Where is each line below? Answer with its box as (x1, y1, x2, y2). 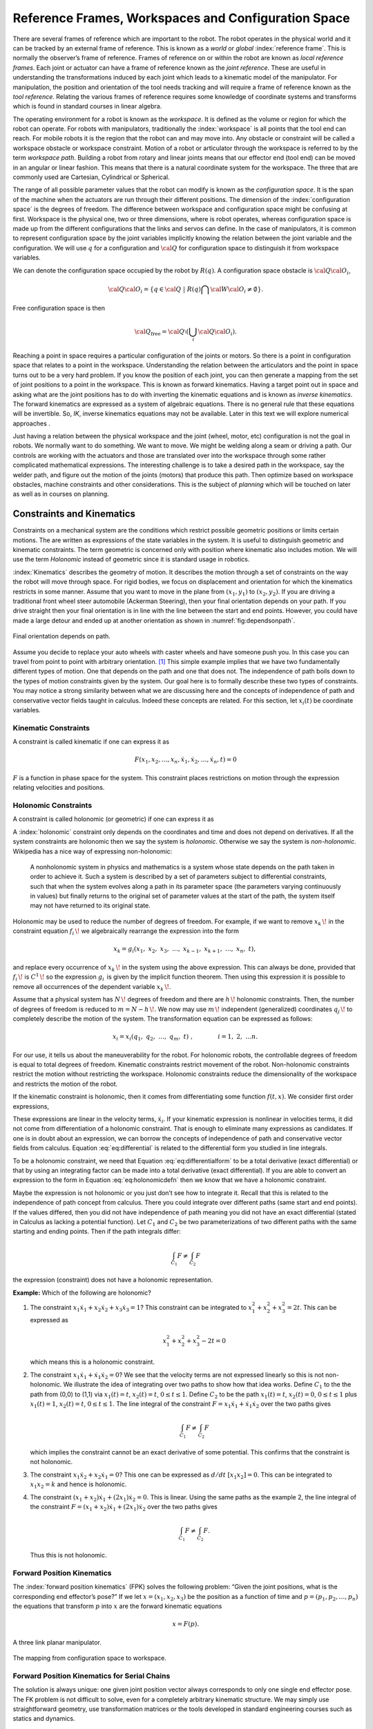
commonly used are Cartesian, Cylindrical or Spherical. (12, 173, 170, 181)
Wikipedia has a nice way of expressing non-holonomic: (12, 847, 173, 856)
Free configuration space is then (12, 304, 106, 313)
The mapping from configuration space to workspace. (12, 1654, 167, 1662)
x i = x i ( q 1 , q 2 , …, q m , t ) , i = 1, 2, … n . (112, 1033, 258, 1042)
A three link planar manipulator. (12, 1638, 102, 1646)
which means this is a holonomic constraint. (30, 1358, 155, 1366)
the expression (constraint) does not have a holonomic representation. (12, 1276, 213, 1284)
